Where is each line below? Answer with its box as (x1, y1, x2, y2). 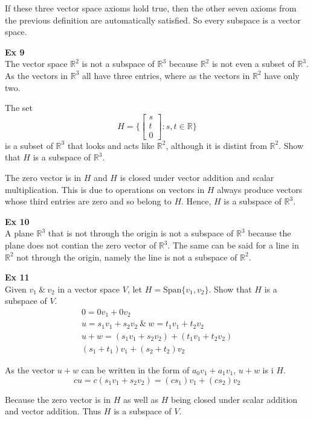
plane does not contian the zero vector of (5, 239, 156, 251)
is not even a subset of (211, 57, 295, 70)
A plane (5, 227, 34, 239)
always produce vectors (217, 183, 303, 195)
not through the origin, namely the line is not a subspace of (16, 250, 237, 263)
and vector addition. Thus (5, 405, 102, 417)
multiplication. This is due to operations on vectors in (5, 183, 205, 195)
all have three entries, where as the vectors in (82, 69, 250, 81)
